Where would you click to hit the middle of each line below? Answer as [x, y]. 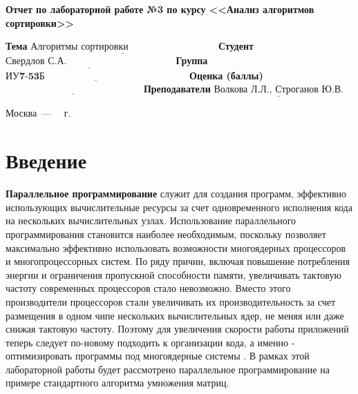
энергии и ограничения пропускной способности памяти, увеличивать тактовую [173, 274]
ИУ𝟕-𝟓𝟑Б [25, 76]
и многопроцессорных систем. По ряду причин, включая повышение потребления [178, 261]
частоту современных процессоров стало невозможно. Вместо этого [148, 288]
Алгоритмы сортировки [79, 47]
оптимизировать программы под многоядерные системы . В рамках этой [158, 356]
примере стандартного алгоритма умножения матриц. [117, 383]
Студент [236, 46]
